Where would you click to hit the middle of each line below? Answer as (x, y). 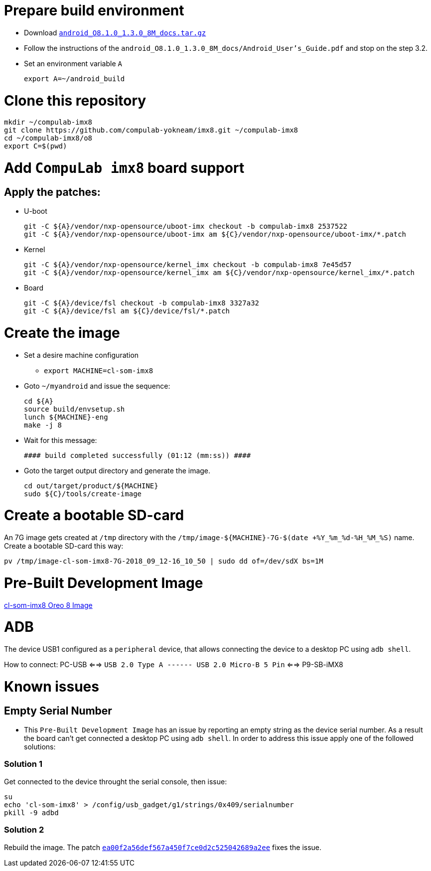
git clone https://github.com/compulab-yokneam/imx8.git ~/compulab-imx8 (151, 130)
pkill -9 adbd (31, 812)
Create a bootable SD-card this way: (64, 546)
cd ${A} (39, 401)
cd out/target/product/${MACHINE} (91, 486)
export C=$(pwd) (36, 146)
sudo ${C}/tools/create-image (83, 494)
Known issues (52, 686)
